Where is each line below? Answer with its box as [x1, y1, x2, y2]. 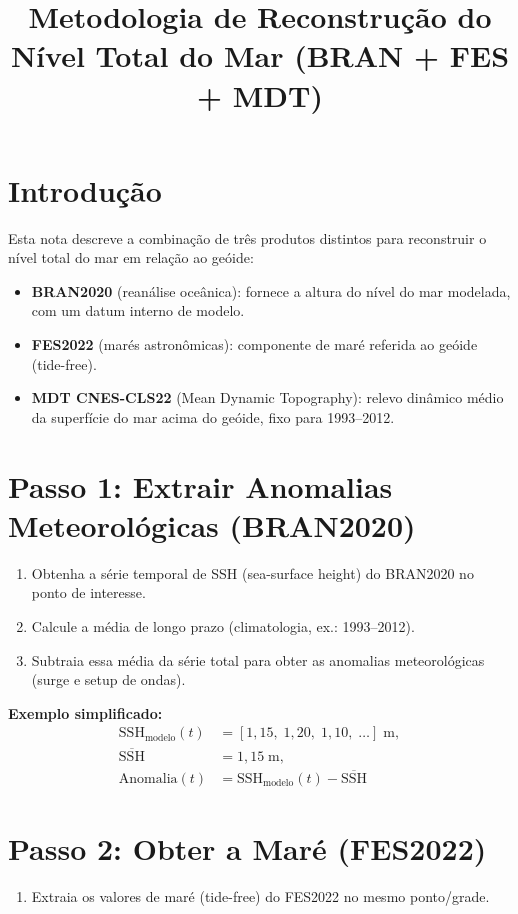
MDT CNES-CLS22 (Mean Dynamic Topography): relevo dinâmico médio [31, 387, 504, 408]
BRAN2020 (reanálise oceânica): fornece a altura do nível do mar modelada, [31, 280, 511, 301]
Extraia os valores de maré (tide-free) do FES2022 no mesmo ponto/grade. [31, 885, 490, 906]
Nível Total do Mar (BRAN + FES [10, 35, 510, 76]
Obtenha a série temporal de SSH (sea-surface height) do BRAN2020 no [31, 562, 474, 583]
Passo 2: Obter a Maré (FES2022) [8, 828, 487, 869]
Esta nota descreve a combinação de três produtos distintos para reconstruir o [8, 227, 487, 248]
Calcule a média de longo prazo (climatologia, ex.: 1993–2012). [31, 615, 415, 636]
